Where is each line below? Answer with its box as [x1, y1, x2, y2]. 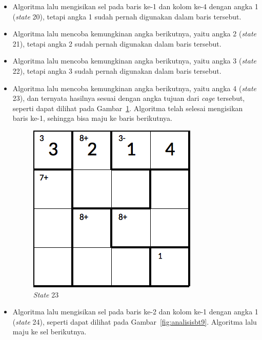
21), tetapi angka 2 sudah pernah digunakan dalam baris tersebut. [12, 38, 221, 49]
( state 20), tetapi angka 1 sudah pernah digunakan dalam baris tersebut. [12, 11, 241, 22]
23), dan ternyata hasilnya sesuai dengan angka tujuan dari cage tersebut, [12, 93, 245, 103]
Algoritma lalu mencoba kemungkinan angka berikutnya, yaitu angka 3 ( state [12, 55, 256, 66]
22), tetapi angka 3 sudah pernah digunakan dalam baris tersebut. [12, 65, 221, 76]
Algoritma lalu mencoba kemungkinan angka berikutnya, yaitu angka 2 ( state [12, 28, 256, 39]
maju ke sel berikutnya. [12, 326, 87, 337]
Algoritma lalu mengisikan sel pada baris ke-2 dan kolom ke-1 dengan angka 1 [12, 306, 258, 317]
